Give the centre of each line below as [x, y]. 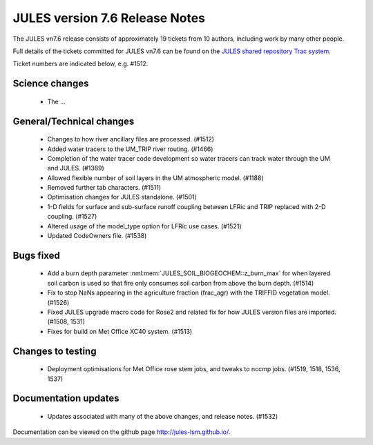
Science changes [51, 84]
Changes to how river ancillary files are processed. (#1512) [131, 139]
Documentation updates [66, 398]
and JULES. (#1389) [76, 168]
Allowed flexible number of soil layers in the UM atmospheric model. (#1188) [155, 178]
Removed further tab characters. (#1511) [104, 188]
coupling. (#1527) [72, 217]
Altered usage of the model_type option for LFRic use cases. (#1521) [144, 226]
